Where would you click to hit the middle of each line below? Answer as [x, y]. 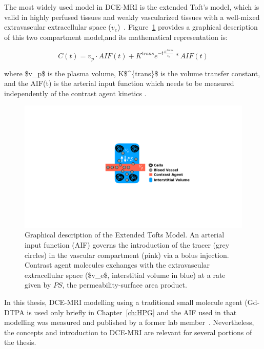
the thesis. [20, 342]
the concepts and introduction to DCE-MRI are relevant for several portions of [128, 332]
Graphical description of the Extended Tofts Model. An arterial [125, 235]
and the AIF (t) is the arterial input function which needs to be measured [119, 83]
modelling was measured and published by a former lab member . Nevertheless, [129, 322]
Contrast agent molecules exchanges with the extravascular [117, 265]
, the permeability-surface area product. [125, 285]
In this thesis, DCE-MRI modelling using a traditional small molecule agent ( [126, 302]
